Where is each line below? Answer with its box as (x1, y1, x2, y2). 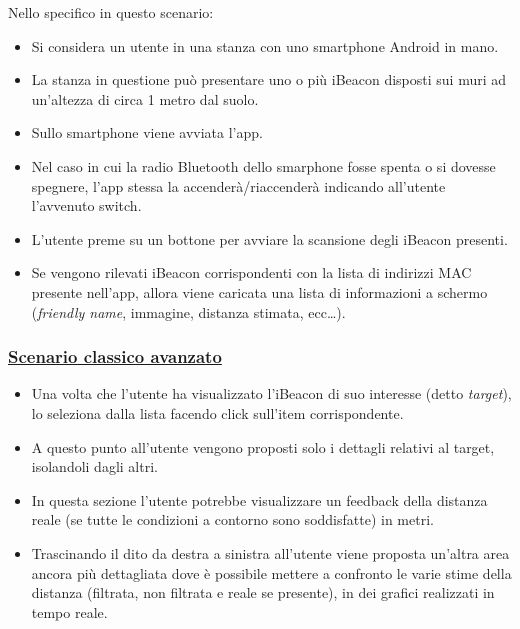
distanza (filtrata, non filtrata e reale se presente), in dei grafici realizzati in (31, 582, 495, 603)
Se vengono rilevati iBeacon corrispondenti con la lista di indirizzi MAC (31, 262, 472, 283)
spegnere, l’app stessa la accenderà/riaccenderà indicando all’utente (31, 175, 446, 196)
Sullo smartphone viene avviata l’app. (31, 122, 263, 143)
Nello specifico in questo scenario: (8, 2, 214, 22)
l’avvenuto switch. (31, 195, 142, 216)
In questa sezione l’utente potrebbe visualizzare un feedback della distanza (31, 489, 488, 510)
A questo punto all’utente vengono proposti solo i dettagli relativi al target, (31, 436, 495, 457)
